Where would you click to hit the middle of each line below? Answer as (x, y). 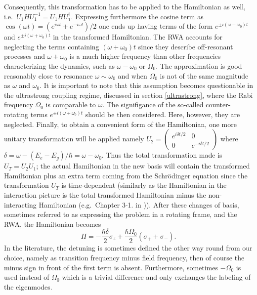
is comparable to (71, 105)
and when (132, 75)
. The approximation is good (199, 65)
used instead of (27, 277)
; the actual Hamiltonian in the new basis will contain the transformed (143, 166)
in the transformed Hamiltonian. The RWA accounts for (138, 37)
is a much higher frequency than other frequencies (145, 56)
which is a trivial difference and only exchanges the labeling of (156, 277)
